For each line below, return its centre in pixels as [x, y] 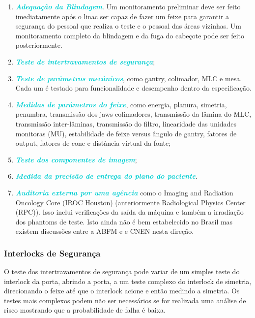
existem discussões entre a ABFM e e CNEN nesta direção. [105, 231]
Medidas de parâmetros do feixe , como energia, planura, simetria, [121, 104]
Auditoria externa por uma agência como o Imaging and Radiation [124, 192]
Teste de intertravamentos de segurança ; [85, 61]
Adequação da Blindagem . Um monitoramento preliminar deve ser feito [128, 6]
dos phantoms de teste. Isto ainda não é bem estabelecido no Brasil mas [124, 221]
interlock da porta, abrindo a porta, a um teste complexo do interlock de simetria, [128, 281]
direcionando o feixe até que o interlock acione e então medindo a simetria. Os [122, 291]
